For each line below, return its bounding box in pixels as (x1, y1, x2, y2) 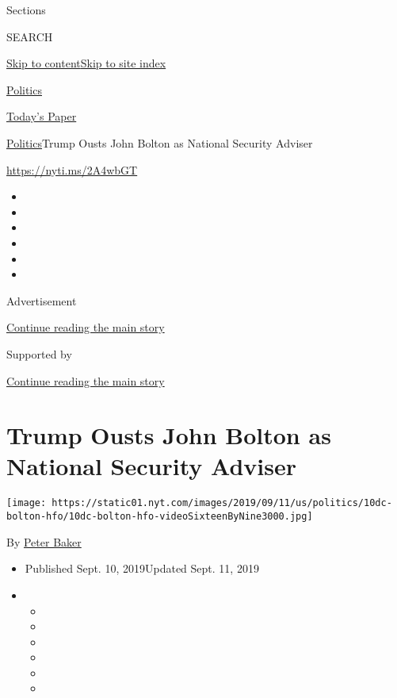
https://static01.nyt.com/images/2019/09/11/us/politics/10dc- (52, 497, 392, 509)
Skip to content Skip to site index (6, 55, 166, 71)
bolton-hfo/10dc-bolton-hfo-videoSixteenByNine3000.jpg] (6, 511, 313, 523)
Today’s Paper (6, 108, 77, 125)
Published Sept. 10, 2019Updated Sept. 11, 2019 (25, 560, 259, 577)
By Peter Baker (6, 533, 82, 550)
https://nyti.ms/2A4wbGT (6, 161, 138, 178)
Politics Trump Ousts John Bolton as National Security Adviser (6, 134, 313, 151)
